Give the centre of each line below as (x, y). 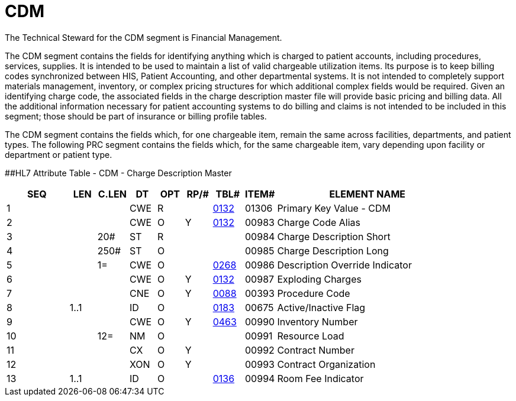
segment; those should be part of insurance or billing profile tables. (136, 116)
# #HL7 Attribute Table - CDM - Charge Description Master (118, 173)
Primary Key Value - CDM (334, 208)
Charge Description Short (334, 236)
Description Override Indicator (344, 265)
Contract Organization (326, 364)
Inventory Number (317, 321)
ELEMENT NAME (367, 194)
